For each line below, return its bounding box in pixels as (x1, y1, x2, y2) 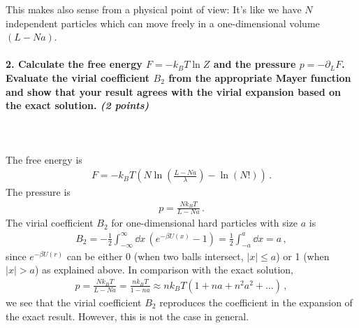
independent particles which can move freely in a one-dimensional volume (6, 15, 320, 30)
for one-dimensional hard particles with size (111, 215, 298, 230)
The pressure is (6, 185, 71, 199)
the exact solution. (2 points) (6, 98, 149, 113)
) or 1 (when (276, 248, 330, 263)
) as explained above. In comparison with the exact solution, (34, 262, 293, 277)
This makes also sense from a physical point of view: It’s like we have (6, 2, 302, 16)
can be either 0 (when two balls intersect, (66, 248, 244, 263)
